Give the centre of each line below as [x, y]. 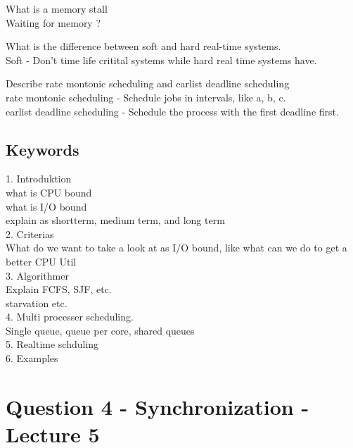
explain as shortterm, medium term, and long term [115, 220]
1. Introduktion [39, 179]
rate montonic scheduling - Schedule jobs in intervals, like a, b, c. [146, 97]
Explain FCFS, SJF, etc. [59, 289]
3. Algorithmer [37, 275]
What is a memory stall [57, 8]
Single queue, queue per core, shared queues [100, 330]
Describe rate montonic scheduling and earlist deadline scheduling [148, 83]
